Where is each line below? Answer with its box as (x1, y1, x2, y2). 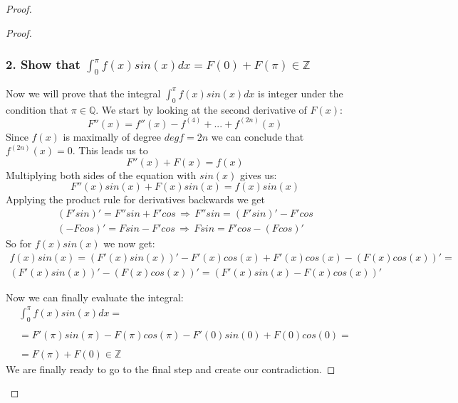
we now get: (103, 236, 155, 251)
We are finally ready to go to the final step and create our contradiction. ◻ (6, 361, 335, 376)
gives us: (240, 167, 277, 182)
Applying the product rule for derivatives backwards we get (6, 192, 265, 207)
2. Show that (6, 55, 80, 73)
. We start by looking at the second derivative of (95, 102, 307, 117)
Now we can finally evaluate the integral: (6, 289, 184, 304)
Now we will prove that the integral (6, 85, 161, 100)
